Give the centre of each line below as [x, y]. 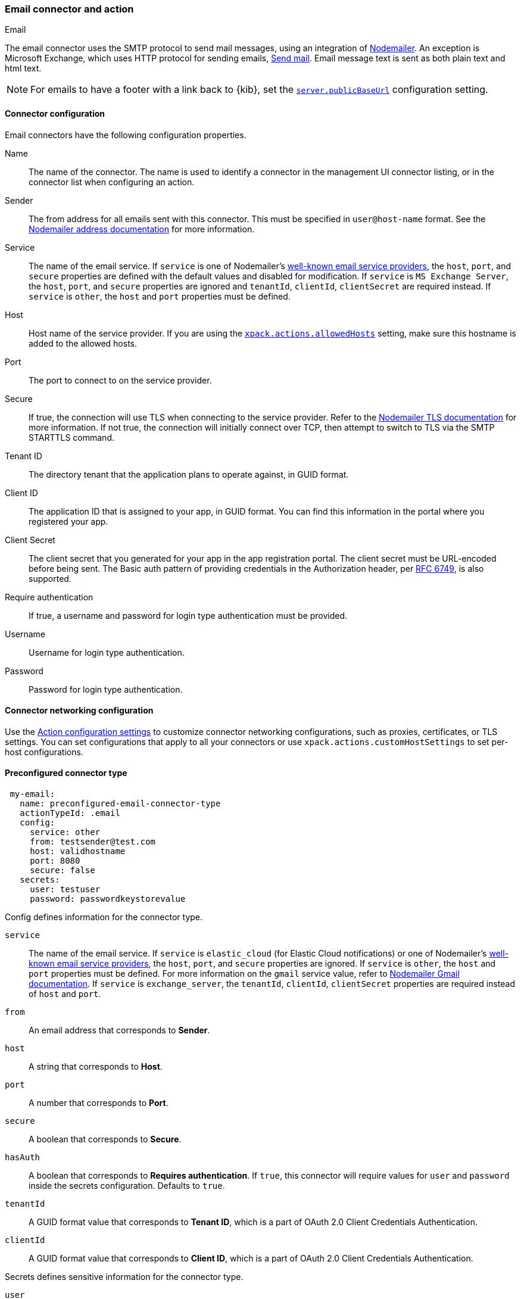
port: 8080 [55, 861]
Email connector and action [69, 9]
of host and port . [65, 994]
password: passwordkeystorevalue [108, 899]
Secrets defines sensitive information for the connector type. [124, 1277]
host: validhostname [78, 851]
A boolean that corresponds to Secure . [105, 1139]
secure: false [63, 870]
